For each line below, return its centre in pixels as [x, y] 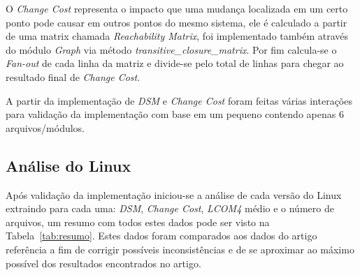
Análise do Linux [69, 165]
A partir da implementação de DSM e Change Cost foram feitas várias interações [179, 100]
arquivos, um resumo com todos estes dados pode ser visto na [138, 222]
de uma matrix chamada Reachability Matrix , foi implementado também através [177, 36]
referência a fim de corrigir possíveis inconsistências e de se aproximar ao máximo [180, 249]
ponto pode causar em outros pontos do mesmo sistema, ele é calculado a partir [177, 22]
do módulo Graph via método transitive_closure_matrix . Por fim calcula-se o [171, 49]
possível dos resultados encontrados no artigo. [103, 263]
